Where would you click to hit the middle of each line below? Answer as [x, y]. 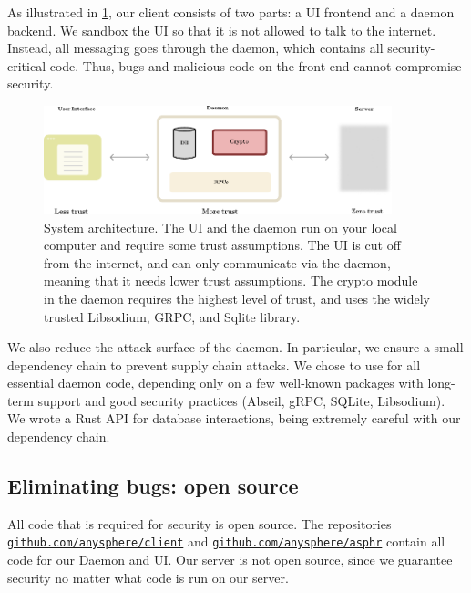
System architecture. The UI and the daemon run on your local [220, 227]
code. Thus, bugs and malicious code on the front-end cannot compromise [256, 65]
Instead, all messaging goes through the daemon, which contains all [195, 48]
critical [27, 65]
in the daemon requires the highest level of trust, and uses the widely [237, 298]
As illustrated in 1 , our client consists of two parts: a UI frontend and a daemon [231, 12]
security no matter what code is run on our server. [148, 577]
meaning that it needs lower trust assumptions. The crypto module [231, 281]
